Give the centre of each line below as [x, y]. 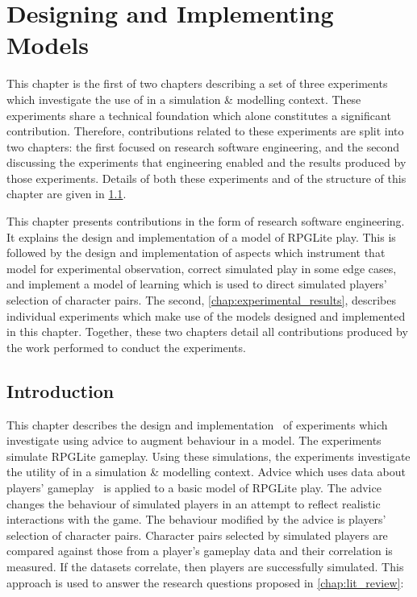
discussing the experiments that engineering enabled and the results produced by [206, 162]
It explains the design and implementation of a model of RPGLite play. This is [201, 236]
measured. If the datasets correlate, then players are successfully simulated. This [205, 566]
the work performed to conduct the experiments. [126, 347]
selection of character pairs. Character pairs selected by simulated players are [197, 535]
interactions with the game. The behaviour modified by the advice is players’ [196, 519]
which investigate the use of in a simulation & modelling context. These [184, 99]
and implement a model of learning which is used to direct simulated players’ [197, 284]
